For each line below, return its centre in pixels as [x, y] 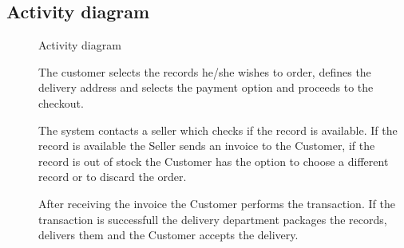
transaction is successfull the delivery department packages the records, [213, 219]
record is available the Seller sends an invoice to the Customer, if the [207, 146]
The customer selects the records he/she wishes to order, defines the [205, 71]
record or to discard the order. [113, 177]
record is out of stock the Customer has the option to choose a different [214, 161]
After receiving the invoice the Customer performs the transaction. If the [217, 203]
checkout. [61, 102]
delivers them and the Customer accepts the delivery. [168, 235]
